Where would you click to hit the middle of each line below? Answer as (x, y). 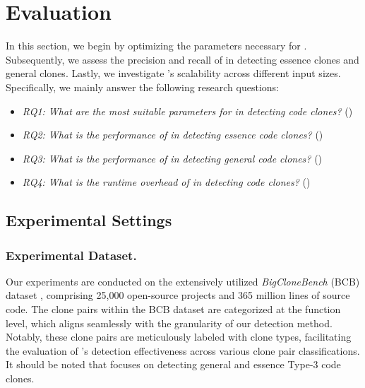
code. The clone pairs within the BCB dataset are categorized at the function (173, 309)
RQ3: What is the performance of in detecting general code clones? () (172, 158)
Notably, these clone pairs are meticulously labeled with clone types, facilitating (179, 337)
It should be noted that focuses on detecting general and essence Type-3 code (173, 364)
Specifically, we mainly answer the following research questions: (142, 87)
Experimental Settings (89, 220)
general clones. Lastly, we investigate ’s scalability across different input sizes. (173, 73)
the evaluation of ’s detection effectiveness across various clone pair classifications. (183, 350)
